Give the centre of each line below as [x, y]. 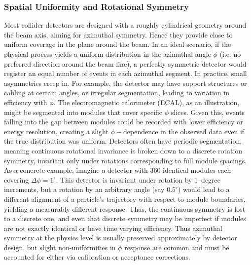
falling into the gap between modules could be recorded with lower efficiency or [124, 122]
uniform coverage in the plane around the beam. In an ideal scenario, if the [118, 44]
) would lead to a [204, 189]
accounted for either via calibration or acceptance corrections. [97, 257]
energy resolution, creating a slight [56, 131]
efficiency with [26, 102]
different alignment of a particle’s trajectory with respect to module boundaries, [125, 199]
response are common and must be [177, 247]
